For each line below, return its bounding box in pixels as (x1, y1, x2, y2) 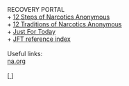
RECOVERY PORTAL (7, 6, 65, 13)
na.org (7, 57, 26, 65)
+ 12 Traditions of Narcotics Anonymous (7, 20, 122, 28)
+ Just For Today (7, 28, 56, 35)
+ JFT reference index (7, 35, 71, 43)
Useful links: (7, 50, 43, 58)
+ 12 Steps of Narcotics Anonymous (7, 12, 110, 21)
